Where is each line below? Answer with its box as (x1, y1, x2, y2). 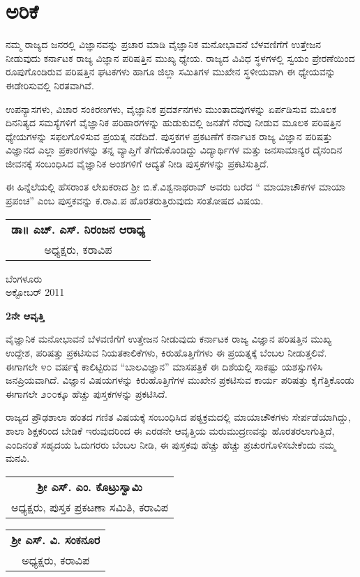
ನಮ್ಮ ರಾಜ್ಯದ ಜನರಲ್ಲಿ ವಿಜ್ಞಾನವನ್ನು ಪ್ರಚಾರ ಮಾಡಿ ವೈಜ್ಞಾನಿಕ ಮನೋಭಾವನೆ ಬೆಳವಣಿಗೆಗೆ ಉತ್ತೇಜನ (6, 37, 322, 52)
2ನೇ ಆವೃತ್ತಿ (6, 308, 45, 322)
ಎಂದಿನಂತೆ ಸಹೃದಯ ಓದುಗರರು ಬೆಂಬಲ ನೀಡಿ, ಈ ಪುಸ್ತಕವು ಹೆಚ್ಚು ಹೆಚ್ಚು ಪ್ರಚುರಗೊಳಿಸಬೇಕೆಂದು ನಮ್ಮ (6, 437, 336, 451)
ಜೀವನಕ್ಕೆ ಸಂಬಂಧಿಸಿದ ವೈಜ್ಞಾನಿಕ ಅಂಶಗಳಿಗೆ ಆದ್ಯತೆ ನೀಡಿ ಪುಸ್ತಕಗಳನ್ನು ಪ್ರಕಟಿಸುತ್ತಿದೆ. (6, 156, 269, 170)
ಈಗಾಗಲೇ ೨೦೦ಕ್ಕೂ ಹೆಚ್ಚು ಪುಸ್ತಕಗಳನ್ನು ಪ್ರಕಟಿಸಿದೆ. (6, 386, 167, 400)
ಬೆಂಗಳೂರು (6, 271, 43, 285)
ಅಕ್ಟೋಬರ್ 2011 (6, 285, 65, 299)
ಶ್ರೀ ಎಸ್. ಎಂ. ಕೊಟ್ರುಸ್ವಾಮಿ (37, 478, 142, 495)
